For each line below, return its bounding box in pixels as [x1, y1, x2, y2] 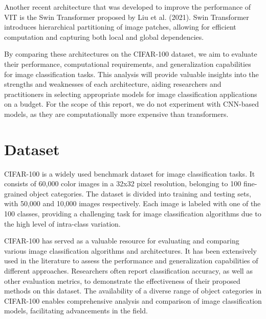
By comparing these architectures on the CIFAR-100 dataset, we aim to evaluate [4, 48, 257, 59]
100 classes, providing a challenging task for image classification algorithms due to [4, 208, 261, 219]
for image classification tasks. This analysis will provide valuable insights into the [4, 68, 259, 79]
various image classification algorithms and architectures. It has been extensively [4, 245, 257, 256]
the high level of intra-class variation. [4, 218, 121, 229]
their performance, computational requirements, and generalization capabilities [4, 58, 251, 69]
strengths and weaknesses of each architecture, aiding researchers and [4, 79, 221, 89]
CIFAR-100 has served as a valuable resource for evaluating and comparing [4, 235, 239, 246]
